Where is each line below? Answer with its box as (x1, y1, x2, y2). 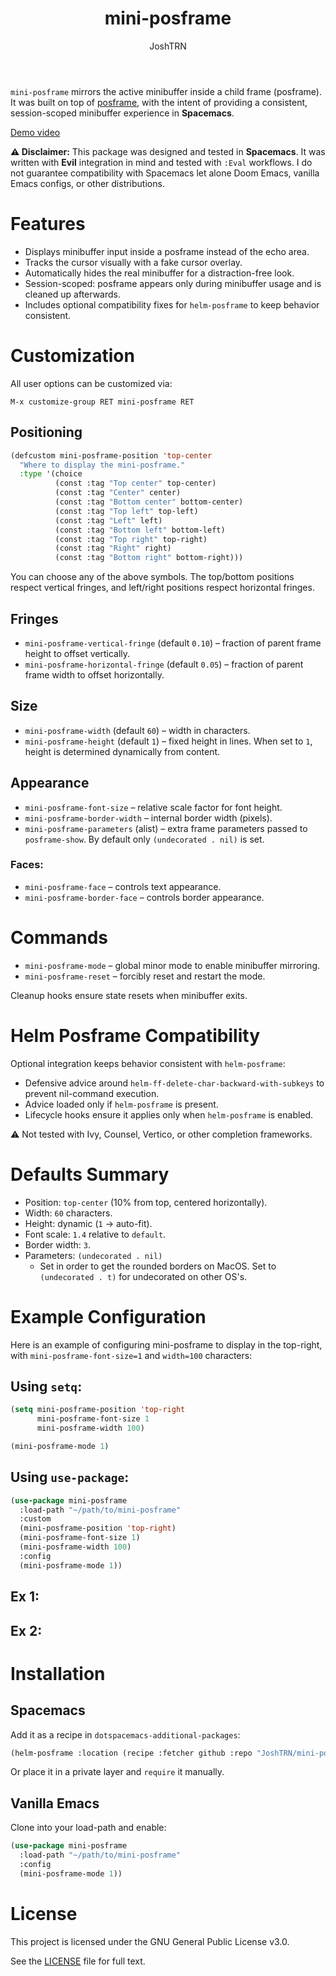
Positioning (10, 424, 83, 441)
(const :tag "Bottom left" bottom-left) (54, 525, 226, 535)
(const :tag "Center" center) (54, 488, 182, 498)
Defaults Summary (10, 1163, 170, 1186)
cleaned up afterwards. (24, 288, 121, 300)
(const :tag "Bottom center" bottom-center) (54, 497, 244, 507)
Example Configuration (10, 1305, 207, 1328)
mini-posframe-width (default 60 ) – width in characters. (24, 724, 251, 736)
